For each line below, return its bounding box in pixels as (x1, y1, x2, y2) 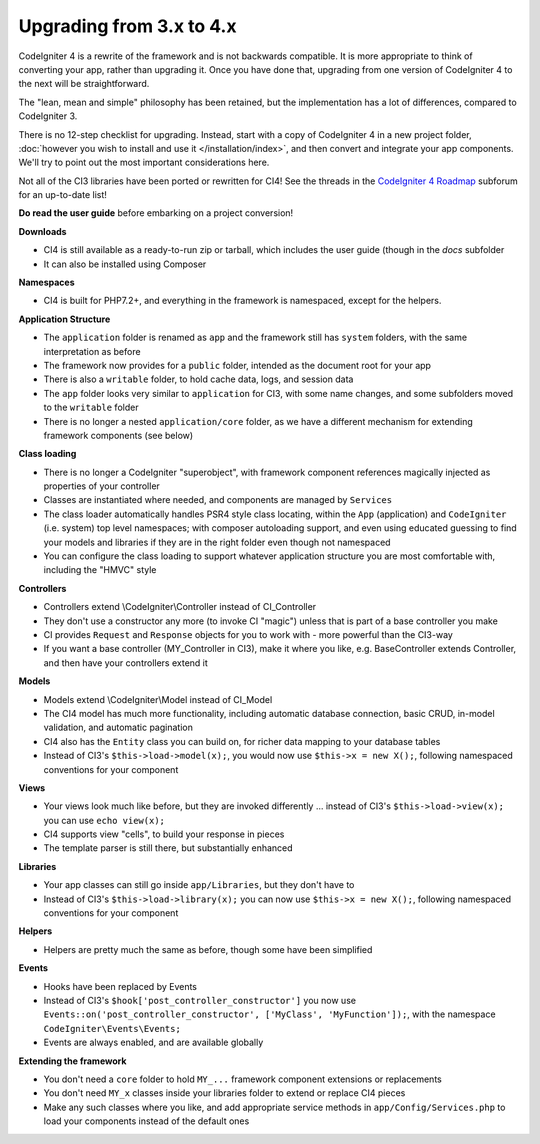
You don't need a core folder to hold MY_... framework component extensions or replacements (43, 1073, 442, 1085)
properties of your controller (43, 480, 160, 492)
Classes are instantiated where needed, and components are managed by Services (43, 494, 393, 506)
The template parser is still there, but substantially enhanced (43, 842, 294, 854)
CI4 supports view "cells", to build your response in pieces (43, 828, 285, 840)
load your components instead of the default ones (43, 1115, 250, 1127)
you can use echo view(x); (43, 814, 165, 826)
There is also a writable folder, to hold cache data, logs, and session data (43, 373, 354, 385)
